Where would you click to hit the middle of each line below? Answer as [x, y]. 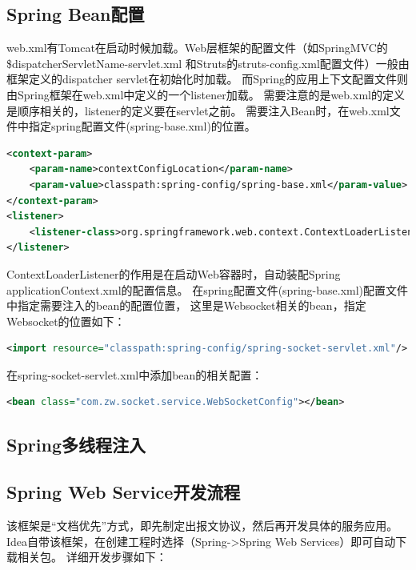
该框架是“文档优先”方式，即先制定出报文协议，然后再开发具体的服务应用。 [202, 526]
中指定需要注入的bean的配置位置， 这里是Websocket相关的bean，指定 [186, 305]
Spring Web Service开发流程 [124, 492]
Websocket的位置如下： [66, 321]
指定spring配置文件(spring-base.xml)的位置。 [142, 126]
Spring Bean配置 [76, 14]
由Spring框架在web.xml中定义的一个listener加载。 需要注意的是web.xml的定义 [206, 94]
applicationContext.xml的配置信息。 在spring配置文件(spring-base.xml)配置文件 [208, 289]
